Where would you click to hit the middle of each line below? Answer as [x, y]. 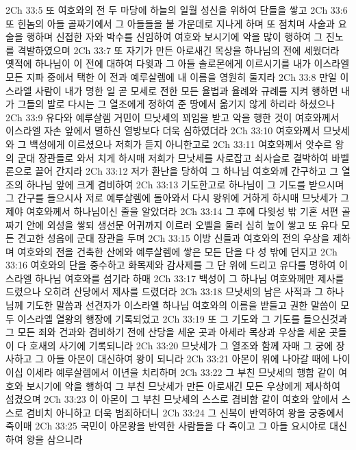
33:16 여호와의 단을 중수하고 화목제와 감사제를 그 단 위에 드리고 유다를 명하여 [171, 265]
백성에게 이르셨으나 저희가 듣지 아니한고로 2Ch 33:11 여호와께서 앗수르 [181, 143]
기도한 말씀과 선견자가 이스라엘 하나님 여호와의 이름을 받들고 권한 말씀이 [182, 305]
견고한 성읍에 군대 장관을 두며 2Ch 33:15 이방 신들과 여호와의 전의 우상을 [174, 238]
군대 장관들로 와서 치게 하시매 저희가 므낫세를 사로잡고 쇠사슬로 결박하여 [173, 157]
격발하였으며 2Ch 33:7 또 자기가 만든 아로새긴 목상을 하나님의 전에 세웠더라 [178, 50]
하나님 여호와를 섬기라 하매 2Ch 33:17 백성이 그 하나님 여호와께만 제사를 [190, 278]
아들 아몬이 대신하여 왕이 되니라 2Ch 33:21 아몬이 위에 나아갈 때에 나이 [199, 359]
